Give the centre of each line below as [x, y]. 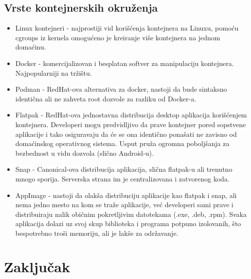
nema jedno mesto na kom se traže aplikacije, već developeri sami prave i [124, 205]
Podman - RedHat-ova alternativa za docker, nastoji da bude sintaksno [121, 89]
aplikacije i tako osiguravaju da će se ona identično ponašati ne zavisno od [126, 134]
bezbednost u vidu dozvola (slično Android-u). [84, 153]
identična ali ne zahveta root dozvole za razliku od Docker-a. [106, 98]
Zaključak [37, 266]
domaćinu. [31, 47]
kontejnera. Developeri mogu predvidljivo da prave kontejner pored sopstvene [131, 124]
